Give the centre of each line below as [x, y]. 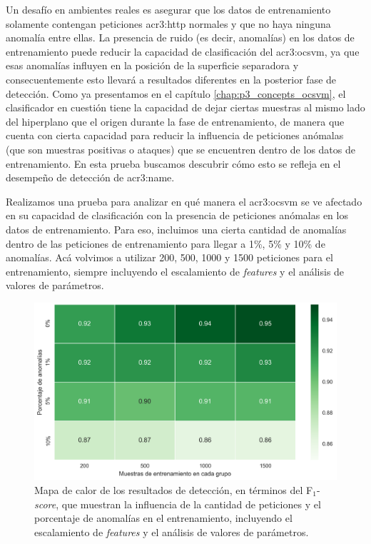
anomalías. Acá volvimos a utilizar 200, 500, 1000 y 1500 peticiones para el [169, 257]
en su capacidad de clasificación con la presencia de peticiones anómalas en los [177, 215]
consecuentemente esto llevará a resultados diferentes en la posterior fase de [171, 79]
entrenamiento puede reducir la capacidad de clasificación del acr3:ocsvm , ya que [183, 51]
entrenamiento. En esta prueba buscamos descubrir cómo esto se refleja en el [173, 163]
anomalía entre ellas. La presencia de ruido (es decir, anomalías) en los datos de [180, 37]
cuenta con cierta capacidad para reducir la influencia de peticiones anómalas [175, 135]
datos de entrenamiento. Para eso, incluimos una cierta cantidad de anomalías [176, 229]
